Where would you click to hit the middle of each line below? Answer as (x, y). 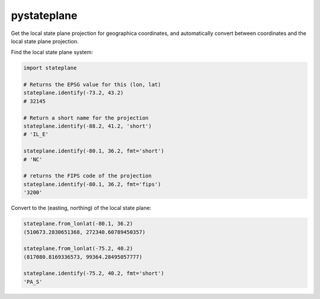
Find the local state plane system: (52, 52)
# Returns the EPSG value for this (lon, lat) (92, 85)
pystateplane (44, 15)
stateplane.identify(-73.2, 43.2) (73, 93)
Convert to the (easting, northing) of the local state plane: (81, 208)
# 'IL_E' (36, 134)
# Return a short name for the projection (86, 118)
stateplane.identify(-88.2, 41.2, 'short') (88, 126)
